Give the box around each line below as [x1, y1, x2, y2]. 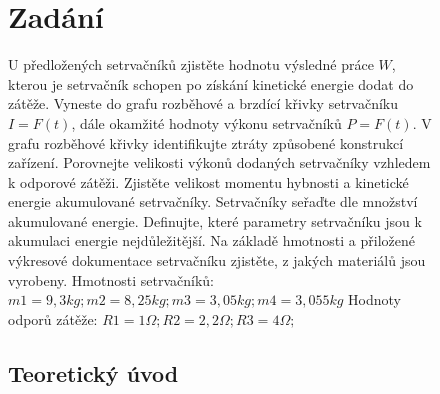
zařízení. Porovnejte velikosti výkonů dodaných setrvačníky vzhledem [8, 152, 431, 173]
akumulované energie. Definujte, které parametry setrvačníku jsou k [8, 210, 422, 231]
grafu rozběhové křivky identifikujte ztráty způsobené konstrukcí [8, 132, 404, 153]
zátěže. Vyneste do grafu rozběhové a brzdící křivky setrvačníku [8, 93, 399, 114]
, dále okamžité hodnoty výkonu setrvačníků [71, 112, 342, 133]
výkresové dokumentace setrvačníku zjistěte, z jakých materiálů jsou [8, 250, 426, 271]
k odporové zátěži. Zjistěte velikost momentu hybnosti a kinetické [8, 171, 409, 192]
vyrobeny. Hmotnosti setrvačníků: [8, 269, 214, 290]
